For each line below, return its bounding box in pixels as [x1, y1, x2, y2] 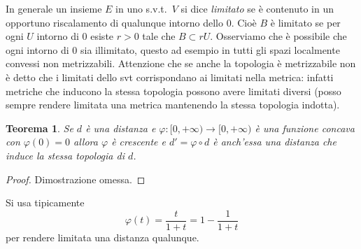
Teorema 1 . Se [6, 120, 73, 135]
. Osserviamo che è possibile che [210, 29, 347, 43]
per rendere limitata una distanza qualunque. [6, 229, 199, 244]
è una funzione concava [255, 120, 355, 135]
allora [73, 134, 98, 149]
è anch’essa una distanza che [213, 134, 337, 149]
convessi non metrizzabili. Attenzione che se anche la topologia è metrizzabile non [6, 56, 356, 71]
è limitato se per [270, 15, 341, 29]
